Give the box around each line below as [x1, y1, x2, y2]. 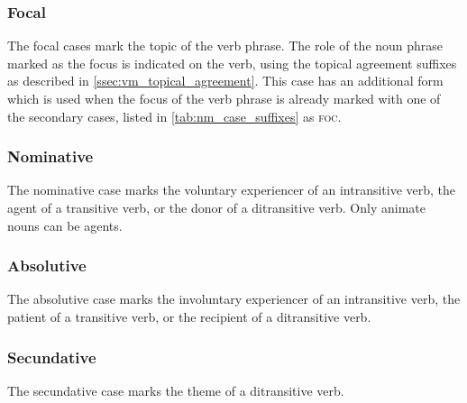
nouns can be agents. [7, 215, 123, 234]
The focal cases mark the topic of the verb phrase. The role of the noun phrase [7, 36, 444, 55]
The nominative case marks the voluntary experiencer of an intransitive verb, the [7, 180, 456, 199]
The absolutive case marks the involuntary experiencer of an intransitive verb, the [7, 289, 461, 308]
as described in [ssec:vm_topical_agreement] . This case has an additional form [7, 71, 444, 90]
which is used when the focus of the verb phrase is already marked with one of [7, 89, 441, 107]
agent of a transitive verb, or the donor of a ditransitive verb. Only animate [7, 198, 426, 216]
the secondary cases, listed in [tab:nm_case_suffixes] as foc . [7, 106, 342, 125]
